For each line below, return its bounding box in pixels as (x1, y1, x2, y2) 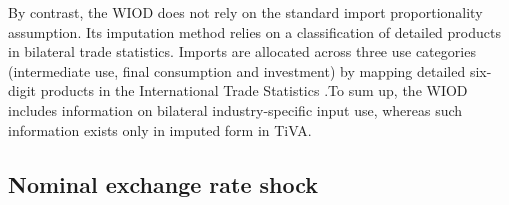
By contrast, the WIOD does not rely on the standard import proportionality (8, 2, 483, 22)
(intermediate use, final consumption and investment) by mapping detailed (8, 60, 466, 81)
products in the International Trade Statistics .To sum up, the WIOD (40, 80, 468, 101)
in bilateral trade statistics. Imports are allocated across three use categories (8, 41, 476, 62)
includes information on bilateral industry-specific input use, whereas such (8, 99, 463, 120)
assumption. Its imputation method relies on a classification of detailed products (8, 21, 501, 42)
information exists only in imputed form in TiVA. (8, 119, 312, 140)
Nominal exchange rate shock (8, 168, 319, 199)
